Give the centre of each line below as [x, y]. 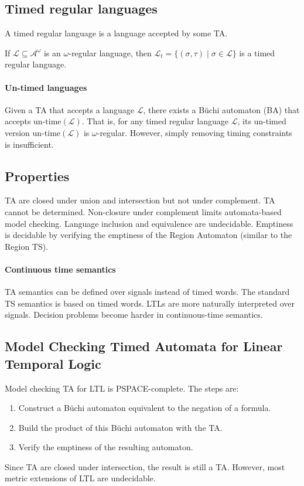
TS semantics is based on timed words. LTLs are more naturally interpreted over [150, 303]
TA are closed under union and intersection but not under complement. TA [140, 200]
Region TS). [27, 246]
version [17, 132]
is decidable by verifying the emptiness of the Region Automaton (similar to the [148, 235]
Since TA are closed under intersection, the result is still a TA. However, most [145, 466]
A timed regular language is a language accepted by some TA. [116, 33]
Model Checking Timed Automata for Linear [144, 346]
